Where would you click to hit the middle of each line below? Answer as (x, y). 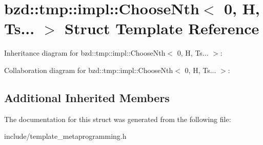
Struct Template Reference (162, 28)
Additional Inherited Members (87, 97)
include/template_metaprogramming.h (65, 136)
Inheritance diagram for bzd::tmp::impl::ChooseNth (85, 53)
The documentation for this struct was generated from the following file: (118, 119)
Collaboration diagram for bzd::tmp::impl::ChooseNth (89, 70)
